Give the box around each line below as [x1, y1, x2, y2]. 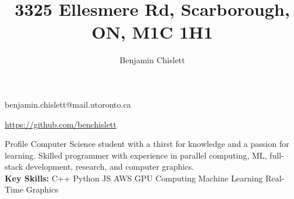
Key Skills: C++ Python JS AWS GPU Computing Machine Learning [5, 171, 263, 184]
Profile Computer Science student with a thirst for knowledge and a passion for [5, 138, 289, 150]
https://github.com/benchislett [5, 118, 117, 130]
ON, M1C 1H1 [91, 20, 213, 44]
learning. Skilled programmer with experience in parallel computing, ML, [5, 149, 267, 161]
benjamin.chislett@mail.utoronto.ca [5, 98, 131, 110]
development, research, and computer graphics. [25, 160, 194, 173]
